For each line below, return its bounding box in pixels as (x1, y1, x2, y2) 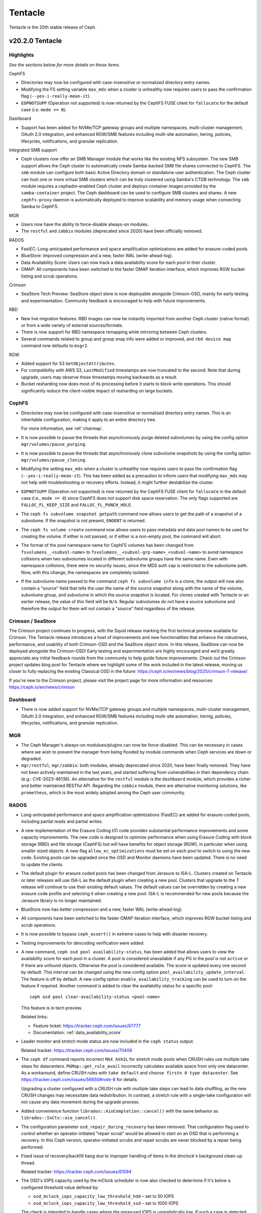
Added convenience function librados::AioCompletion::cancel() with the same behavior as (21, 1108, 218, 1114)
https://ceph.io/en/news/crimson (9, 684, 75, 690)
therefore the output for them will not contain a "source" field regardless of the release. (21, 606, 196, 611)
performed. (21, 1144, 44, 1150)
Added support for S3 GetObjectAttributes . (21, 361, 116, 366)
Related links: (21, 1014, 48, 1020)
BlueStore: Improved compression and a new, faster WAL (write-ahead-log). (21, 253, 173, 259)
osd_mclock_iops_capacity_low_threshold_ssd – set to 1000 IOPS (33, 1200, 179, 1206)
